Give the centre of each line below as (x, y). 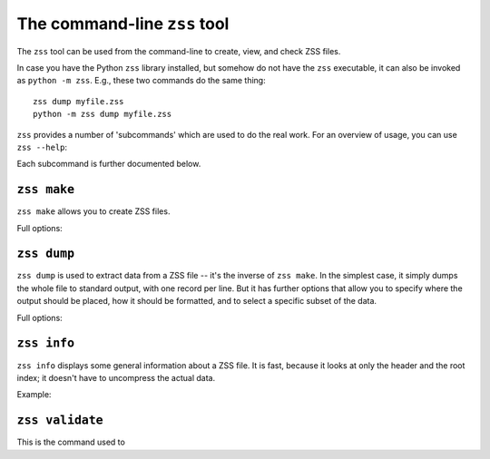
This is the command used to (71, 442)
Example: (34, 395)
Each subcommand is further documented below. (109, 164)
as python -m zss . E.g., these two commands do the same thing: (142, 81)
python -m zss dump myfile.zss (103, 114)
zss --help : (42, 147)
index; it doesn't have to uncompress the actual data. (116, 377)
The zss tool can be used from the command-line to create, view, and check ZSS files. (179, 51)
